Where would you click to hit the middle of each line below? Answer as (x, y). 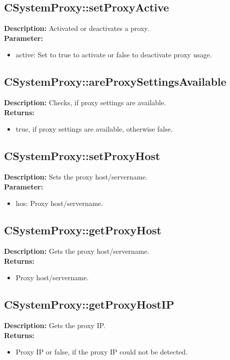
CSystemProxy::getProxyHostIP (89, 304)
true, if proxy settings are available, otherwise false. (94, 129)
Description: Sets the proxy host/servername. (76, 177)
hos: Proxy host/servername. (59, 203)
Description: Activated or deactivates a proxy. (77, 28)
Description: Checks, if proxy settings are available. (85, 102)
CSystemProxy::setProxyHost (82, 156)
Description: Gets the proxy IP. (55, 325)
